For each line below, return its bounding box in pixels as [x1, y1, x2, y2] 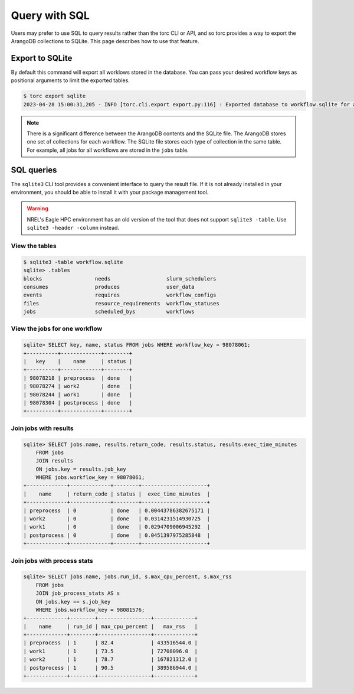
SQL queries [11, 165, 57, 175]
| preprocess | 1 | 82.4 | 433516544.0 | [23, 640, 198, 646]
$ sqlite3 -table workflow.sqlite [23, 259, 123, 265]
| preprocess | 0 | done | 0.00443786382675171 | [23, 507, 211, 514]
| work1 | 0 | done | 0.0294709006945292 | [23, 523, 211, 530]
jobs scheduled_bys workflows [23, 308, 195, 315]
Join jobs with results [11, 424, 74, 432]
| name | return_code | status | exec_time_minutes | [23, 490, 211, 497]
